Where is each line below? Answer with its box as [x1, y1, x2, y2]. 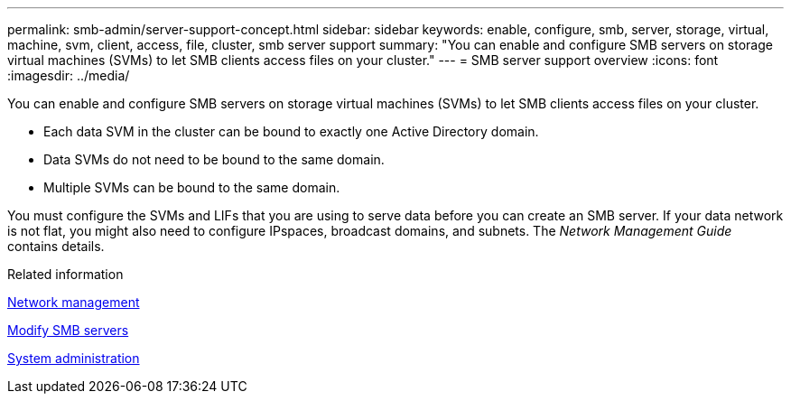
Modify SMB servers [7, 322, 129, 338]
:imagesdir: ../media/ [7, 68, 130, 83]
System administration [7, 350, 140, 366]
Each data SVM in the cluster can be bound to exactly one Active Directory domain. [43, 124, 539, 139]
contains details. [7, 238, 105, 254]
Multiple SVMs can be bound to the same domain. [43, 180, 340, 195]
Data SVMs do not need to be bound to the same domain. [43, 152, 385, 167]
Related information [7, 266, 124, 282]
